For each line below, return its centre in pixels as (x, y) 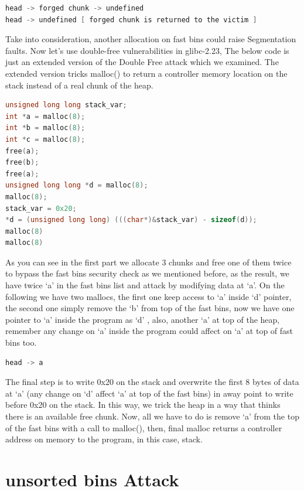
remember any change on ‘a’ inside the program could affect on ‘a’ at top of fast (149, 331)
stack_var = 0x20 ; (41, 208)
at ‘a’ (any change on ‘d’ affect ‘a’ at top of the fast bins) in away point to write (149, 393)
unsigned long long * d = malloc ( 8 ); (77, 185)
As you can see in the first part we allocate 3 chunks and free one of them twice (148, 262)
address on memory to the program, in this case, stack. (104, 439)
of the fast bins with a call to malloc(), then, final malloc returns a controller (144, 427)
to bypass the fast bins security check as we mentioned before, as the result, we (147, 273)
